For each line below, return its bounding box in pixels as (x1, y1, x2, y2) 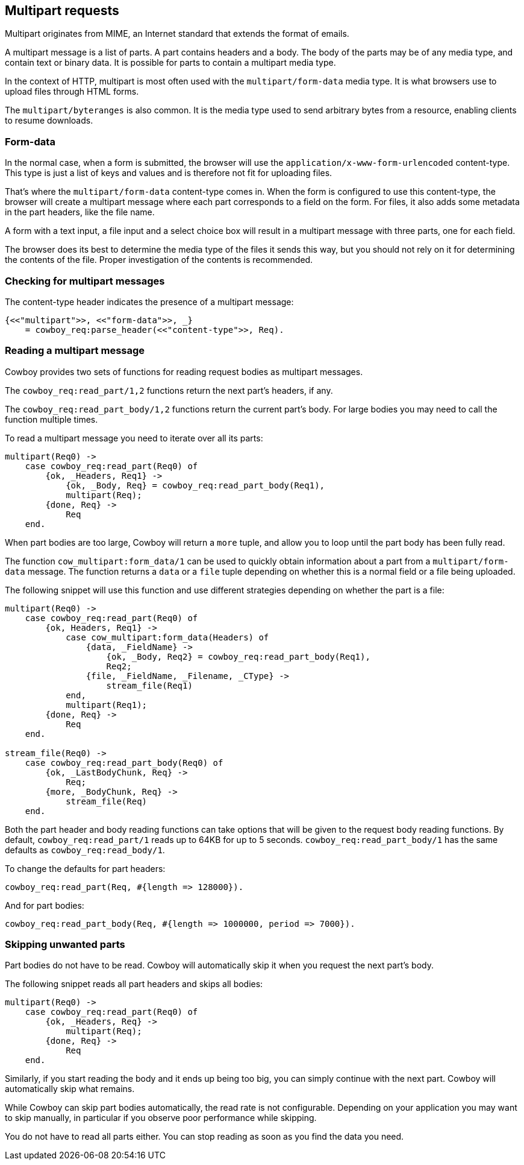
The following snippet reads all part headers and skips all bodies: (5, 979, 263, 990)
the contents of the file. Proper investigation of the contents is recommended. (5, 254, 313, 265)
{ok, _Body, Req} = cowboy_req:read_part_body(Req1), (66, 480, 325, 490)
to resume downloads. (5, 115, 93, 126)
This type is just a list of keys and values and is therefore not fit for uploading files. (5, 168, 332, 178)
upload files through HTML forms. (5, 86, 139, 97)
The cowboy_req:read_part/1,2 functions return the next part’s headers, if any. (5, 385, 333, 396)
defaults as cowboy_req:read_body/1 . (5, 844, 165, 855)
